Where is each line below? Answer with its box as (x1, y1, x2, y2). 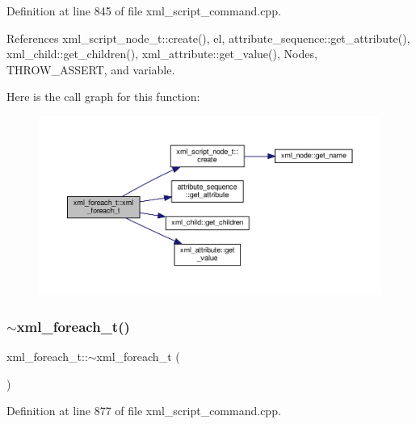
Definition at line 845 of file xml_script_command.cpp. (6, 2, 281, 19)
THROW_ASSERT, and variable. (6, 61, 175, 78)
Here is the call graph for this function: (6, 88, 200, 105)
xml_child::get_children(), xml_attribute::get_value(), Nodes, (6, 45, 317, 62)
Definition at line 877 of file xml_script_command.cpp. (6, 402, 281, 419)
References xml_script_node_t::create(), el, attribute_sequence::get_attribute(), (6, 29, 410, 46)
